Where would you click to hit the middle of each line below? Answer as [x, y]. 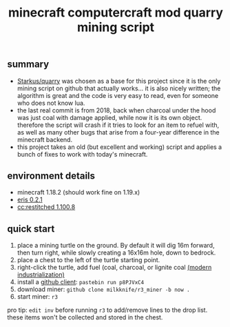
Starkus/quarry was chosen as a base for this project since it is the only [119, 81]
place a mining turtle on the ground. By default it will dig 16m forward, [116, 246]
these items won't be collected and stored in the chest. [85, 317]
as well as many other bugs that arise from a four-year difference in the [118, 132]
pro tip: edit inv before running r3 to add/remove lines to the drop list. [107, 310]
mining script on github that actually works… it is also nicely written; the [119, 88]
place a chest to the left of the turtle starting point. [88, 260]
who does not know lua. [51, 103]
